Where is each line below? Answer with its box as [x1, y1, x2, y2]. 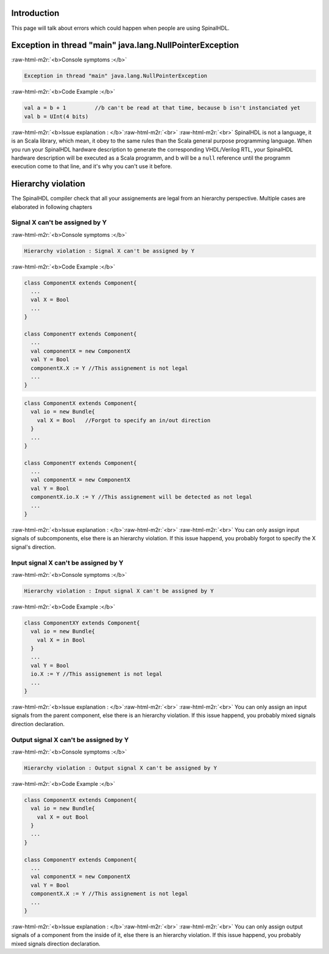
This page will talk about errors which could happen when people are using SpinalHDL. [11, 24, 230, 32]
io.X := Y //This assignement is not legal [30, 671, 163, 677]
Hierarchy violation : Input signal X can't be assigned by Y [24, 587, 214, 594]
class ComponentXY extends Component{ [24, 619, 140, 626]
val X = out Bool [37, 813, 89, 821]
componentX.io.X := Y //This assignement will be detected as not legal [30, 493, 253, 501]
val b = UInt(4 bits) [24, 113, 89, 120]
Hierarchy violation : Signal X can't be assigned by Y [24, 247, 195, 254]
